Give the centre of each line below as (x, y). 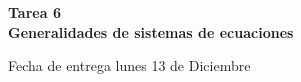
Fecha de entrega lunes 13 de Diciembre (129, 65)
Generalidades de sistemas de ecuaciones (151, 31)
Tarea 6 (34, 12)
